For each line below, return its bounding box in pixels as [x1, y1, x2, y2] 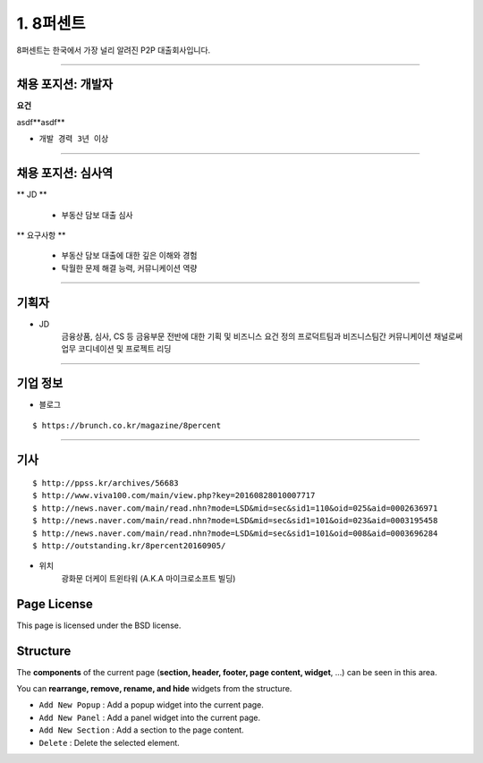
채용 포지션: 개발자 [16, 77, 114, 92]
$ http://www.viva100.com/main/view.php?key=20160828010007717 [32, 490, 316, 501]
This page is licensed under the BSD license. [16, 620, 182, 631]
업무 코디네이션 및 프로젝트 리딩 [61, 343, 172, 354]
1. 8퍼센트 [16, 13, 86, 33]
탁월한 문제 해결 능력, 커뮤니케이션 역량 [61, 262, 198, 273]
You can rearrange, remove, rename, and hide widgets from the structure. [16, 683, 292, 694]
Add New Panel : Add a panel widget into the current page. [38, 712, 261, 723]
